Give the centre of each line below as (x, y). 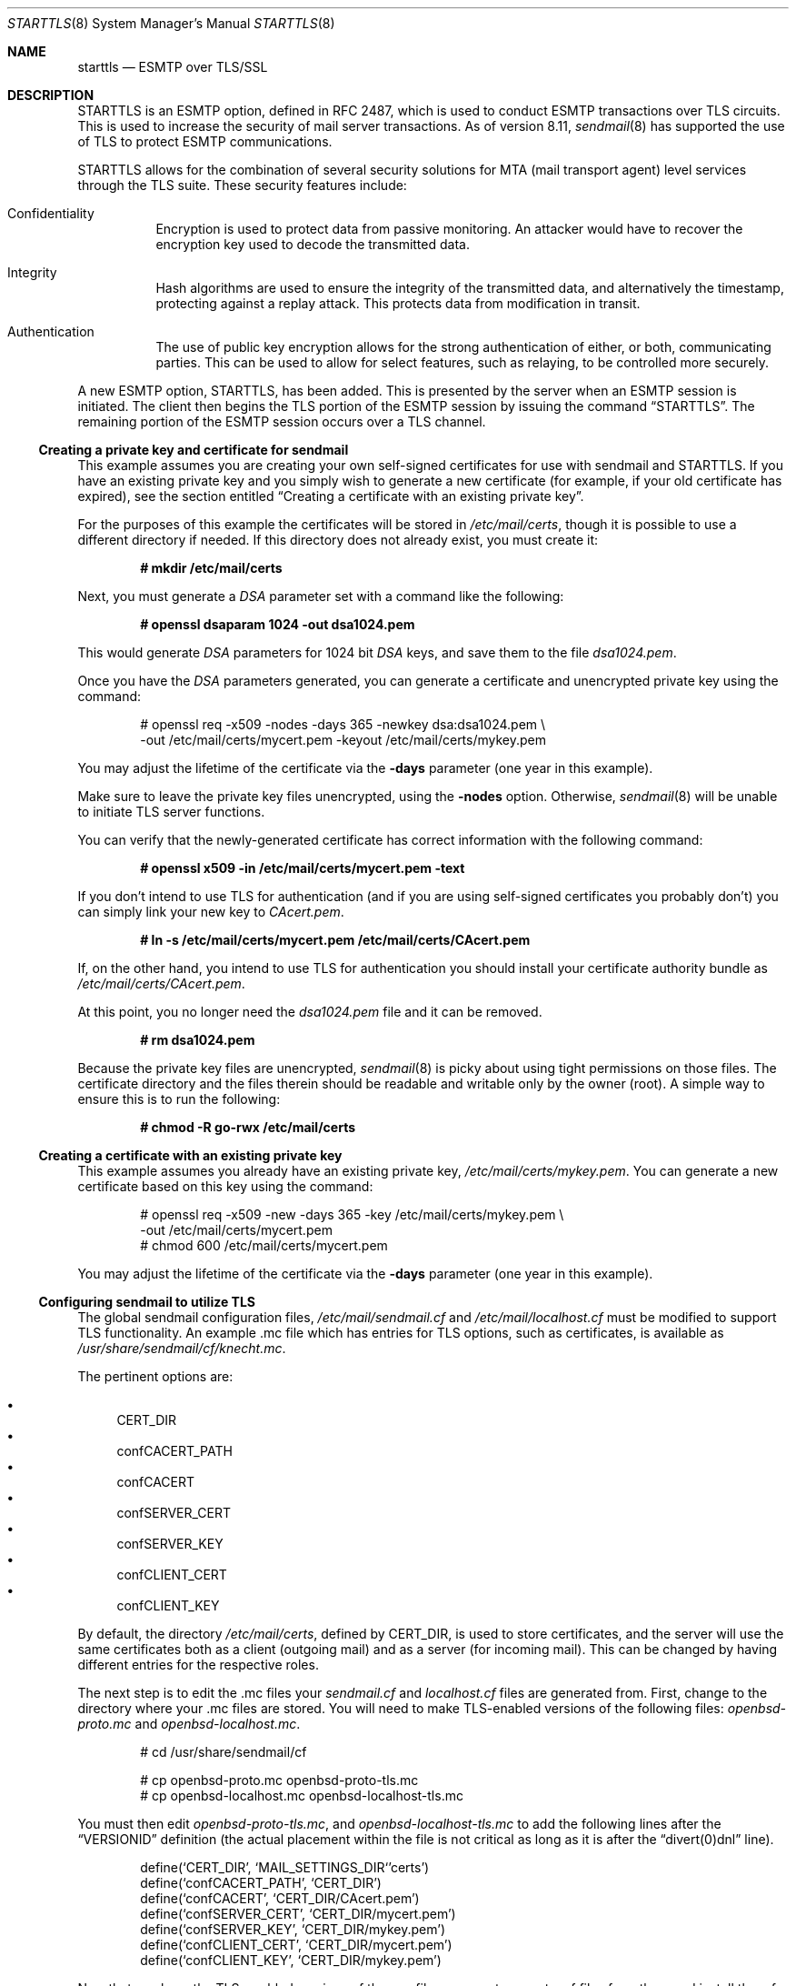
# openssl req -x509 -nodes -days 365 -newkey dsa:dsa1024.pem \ (343, 724)
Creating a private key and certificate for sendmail (194, 450)
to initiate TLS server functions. (171, 812)
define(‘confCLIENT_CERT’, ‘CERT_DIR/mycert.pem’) (296, 1945)
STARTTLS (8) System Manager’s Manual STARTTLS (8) (171, 23)
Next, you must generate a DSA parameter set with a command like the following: (321, 596)
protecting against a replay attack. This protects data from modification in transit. (398, 303)
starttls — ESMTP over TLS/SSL (173, 67)
